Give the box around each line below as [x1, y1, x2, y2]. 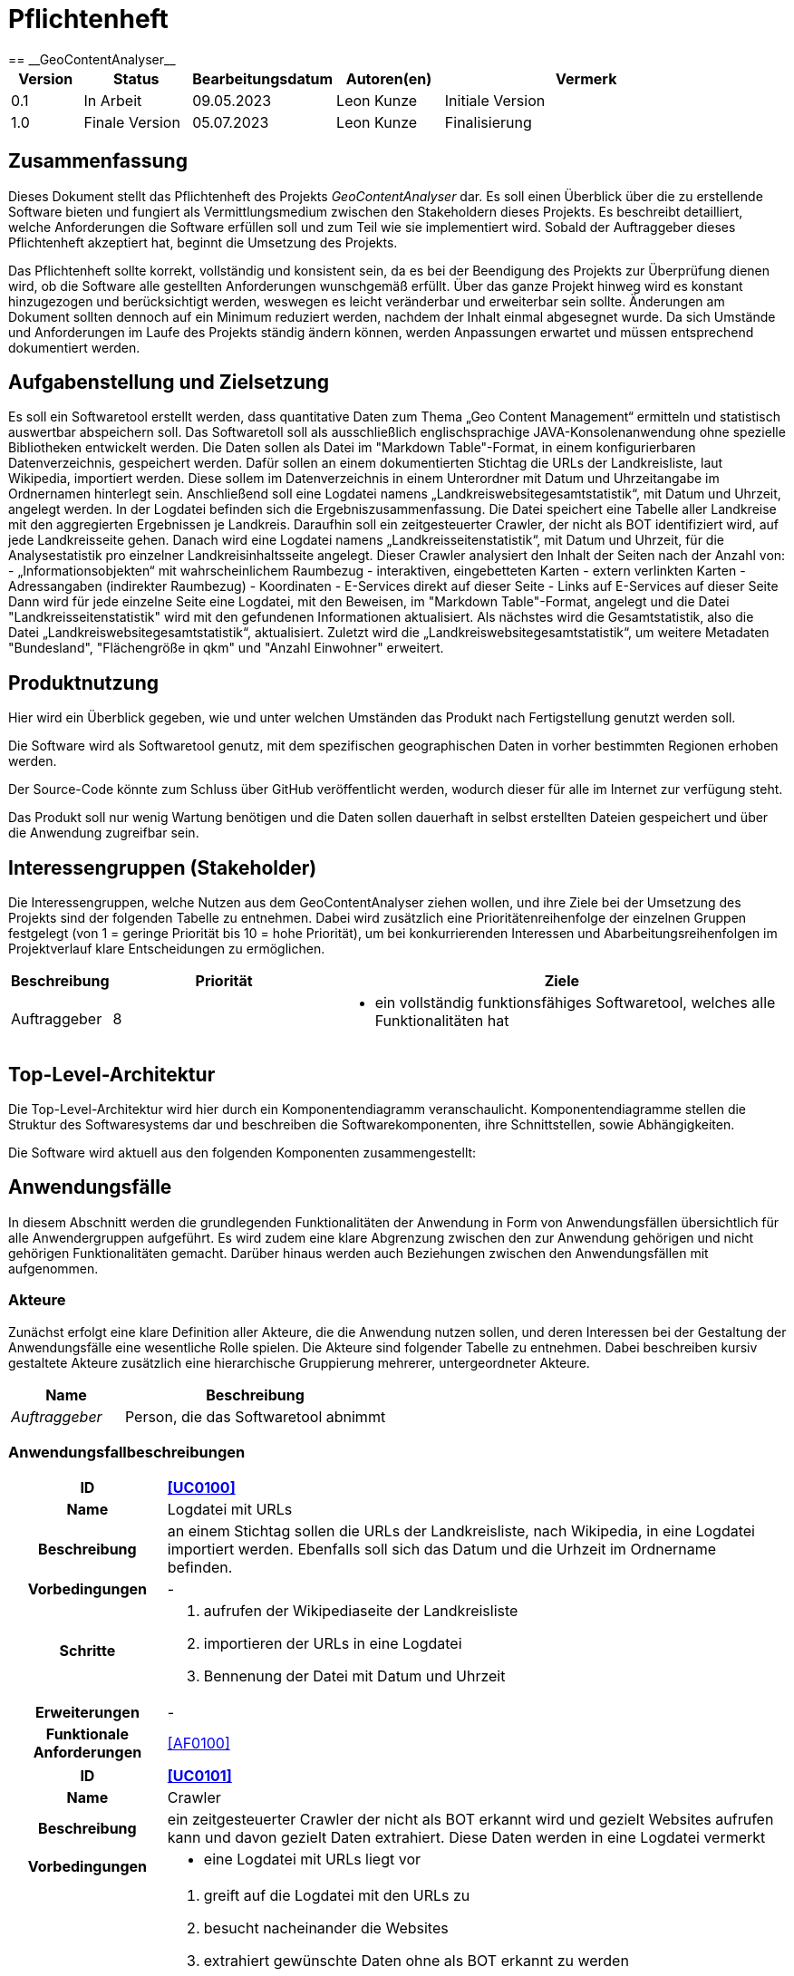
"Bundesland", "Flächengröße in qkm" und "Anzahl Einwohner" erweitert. [8, 640, 444, 656]
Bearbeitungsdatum [192, 69, 334, 88]
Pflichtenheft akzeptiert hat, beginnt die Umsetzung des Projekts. [8, 234, 398, 250]
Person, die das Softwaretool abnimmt [124, 1407, 386, 1426]
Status [113, 69, 160, 88]
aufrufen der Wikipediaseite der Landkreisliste [203, 1602, 518, 1621]
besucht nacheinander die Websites [203, 1919, 449, 1938]
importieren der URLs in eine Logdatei [203, 1634, 462, 1653]
